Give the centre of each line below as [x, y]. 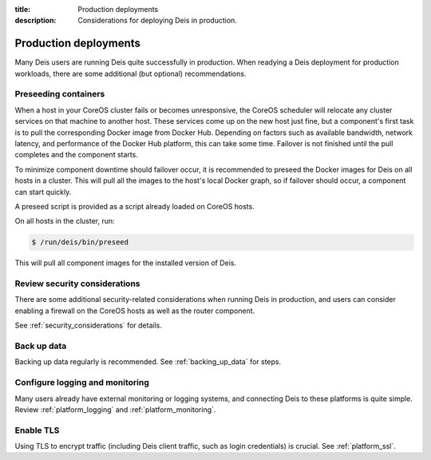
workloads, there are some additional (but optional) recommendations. [130, 73]
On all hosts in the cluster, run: [65, 221]
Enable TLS [37, 430]
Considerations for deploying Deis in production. [157, 21]
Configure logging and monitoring [82, 383]
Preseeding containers [60, 94]
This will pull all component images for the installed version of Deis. [126, 263]
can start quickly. [43, 192]
